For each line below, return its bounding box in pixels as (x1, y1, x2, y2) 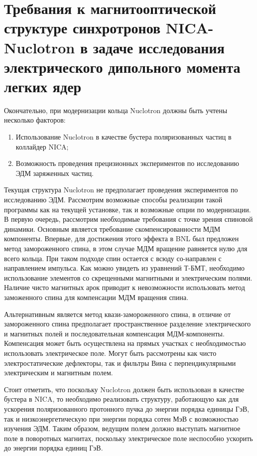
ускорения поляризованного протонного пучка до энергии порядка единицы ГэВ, (4, 403, 250, 414)
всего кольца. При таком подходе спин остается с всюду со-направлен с (4, 253, 222, 263)
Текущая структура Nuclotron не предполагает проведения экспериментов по (4, 184, 238, 195)
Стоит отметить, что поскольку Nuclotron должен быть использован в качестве (4, 384, 245, 394)
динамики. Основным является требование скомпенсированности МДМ (4, 223, 221, 234)
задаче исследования (93, 37, 225, 57)
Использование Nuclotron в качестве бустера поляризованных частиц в (15, 132, 232, 142)
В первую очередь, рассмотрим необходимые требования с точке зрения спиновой (4, 214, 253, 224)
